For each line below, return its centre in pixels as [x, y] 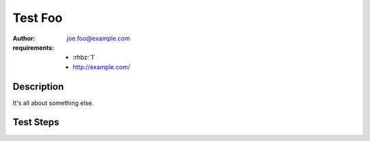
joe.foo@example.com [98, 38]
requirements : [34, 47]
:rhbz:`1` [84, 57]
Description [38, 87]
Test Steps [36, 122]
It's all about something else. [53, 103]
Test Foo [38, 18]
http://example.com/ [101, 67]
